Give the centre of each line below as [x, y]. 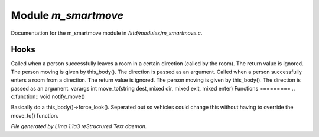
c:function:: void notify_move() [48, 96]
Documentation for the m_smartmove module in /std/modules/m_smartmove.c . [107, 33]
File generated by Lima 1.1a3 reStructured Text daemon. [79, 126]
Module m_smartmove [67, 15]
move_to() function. [35, 115]
